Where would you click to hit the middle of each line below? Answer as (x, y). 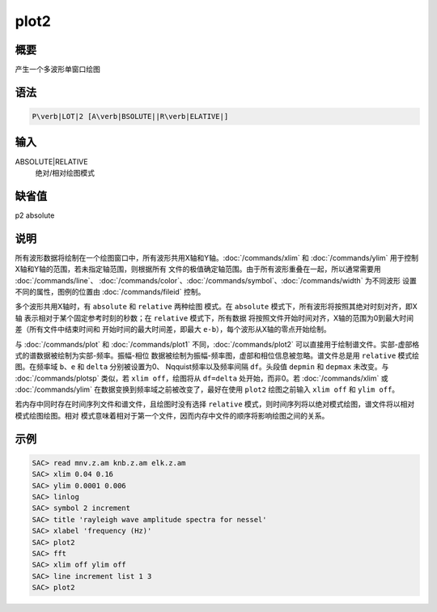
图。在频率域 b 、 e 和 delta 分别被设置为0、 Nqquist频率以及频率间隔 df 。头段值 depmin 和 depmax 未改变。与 (202, 367)
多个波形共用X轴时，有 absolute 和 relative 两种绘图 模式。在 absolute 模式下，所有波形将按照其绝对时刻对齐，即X (216, 307)
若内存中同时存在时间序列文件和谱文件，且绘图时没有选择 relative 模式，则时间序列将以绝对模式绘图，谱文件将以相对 (215, 404)
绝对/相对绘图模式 (65, 172)
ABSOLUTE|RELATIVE (51, 161)
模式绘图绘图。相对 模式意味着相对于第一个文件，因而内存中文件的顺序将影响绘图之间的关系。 (172, 415)
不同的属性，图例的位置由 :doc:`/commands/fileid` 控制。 (110, 291)
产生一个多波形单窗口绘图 (57, 70)
